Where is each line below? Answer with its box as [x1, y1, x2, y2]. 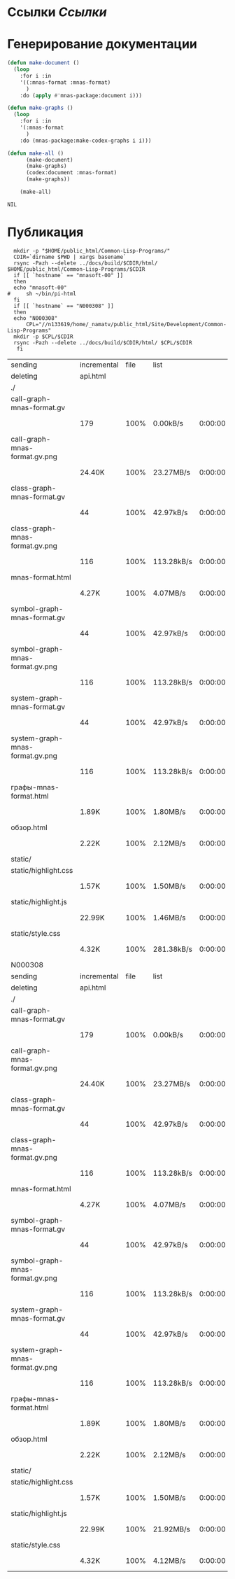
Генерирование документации [7, 36, 198, 52]
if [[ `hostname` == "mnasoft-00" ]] [13, 272, 124, 279]
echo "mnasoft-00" [13, 284, 68, 291]
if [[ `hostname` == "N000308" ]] [13, 302, 114, 309]
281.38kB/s [152, 944, 192, 954]
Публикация [7, 225, 84, 240]
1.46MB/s [152, 913, 186, 922]
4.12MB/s [152, 1555, 186, 1565]
